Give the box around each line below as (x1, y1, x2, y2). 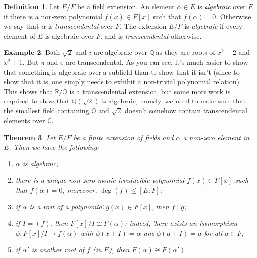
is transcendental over (48, 21, 113, 31)
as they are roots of (156, 47, 215, 57)
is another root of (31, 244, 85, 255)
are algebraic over (94, 47, 147, 57)
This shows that (4, 86, 52, 96)
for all (204, 227, 223, 238)
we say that (4, 21, 39, 31)
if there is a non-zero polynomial (4, 11, 103, 21)
